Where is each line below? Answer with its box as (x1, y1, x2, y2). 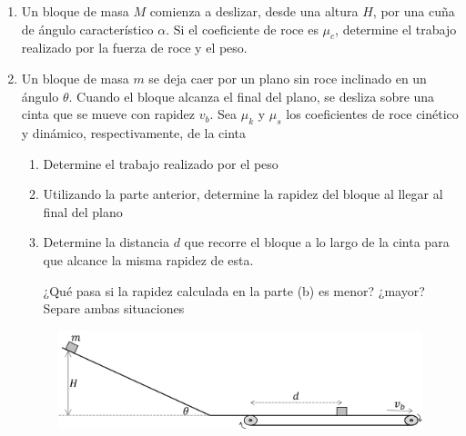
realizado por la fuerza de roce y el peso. (21, 38, 248, 57)
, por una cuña (372, 2, 455, 20)
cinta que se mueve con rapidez (21, 104, 196, 124)
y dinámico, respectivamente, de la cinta (21, 123, 247, 142)
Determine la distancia (43, 233, 169, 252)
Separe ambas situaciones (43, 299, 185, 318)
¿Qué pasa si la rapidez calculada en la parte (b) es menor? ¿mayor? (43, 281, 425, 300)
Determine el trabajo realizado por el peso (43, 154, 279, 173)
